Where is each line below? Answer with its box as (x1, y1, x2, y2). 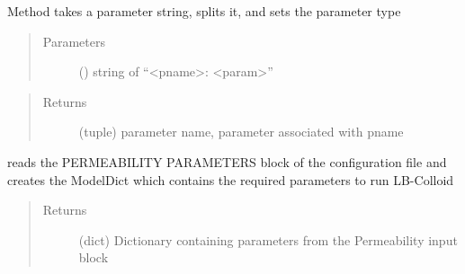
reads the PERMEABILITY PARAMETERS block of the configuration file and (7, 152, 447, 171)
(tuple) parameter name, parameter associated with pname (78, 122, 404, 141)
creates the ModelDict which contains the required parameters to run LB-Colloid (7, 170, 454, 189)
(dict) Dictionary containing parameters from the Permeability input (78, 230, 458, 249)
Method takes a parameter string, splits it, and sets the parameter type (7, 2, 401, 20)
